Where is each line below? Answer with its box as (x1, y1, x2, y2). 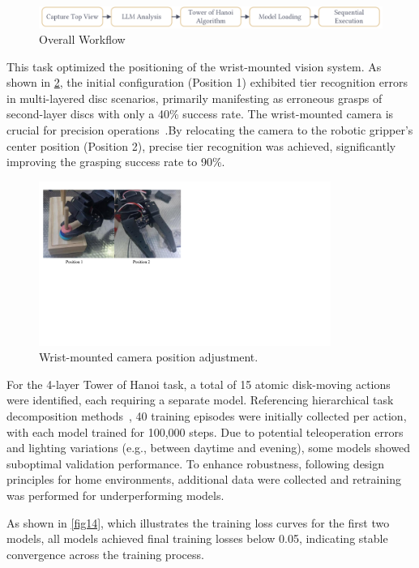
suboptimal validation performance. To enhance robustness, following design (6, 455, 385, 472)
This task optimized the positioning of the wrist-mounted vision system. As (6, 58, 382, 75)
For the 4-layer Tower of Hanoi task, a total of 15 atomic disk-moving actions (6, 375, 391, 392)
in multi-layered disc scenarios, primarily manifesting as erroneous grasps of (6, 89, 383, 106)
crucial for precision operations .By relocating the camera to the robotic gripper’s (6, 122, 413, 139)
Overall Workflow (39, 31, 126, 48)
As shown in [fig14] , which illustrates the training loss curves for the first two (6, 514, 390, 531)
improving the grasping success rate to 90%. (6, 153, 225, 170)
